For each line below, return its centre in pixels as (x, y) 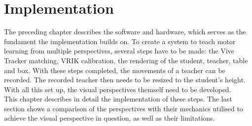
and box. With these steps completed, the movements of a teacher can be (115, 70)
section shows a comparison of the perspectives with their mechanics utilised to (124, 108)
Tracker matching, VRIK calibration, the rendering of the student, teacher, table (126, 60)
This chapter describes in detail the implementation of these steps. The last (118, 99)
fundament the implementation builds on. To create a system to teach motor (120, 41)
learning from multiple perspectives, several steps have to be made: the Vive (119, 51)
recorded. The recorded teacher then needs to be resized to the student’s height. (125, 80)
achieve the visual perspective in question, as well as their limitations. (109, 118)
